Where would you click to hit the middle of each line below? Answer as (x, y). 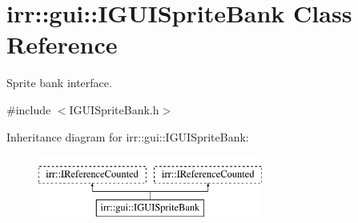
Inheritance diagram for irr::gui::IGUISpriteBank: (128, 136)
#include (29, 109)
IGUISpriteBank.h (114, 109)
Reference (62, 44)
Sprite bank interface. (59, 83)
